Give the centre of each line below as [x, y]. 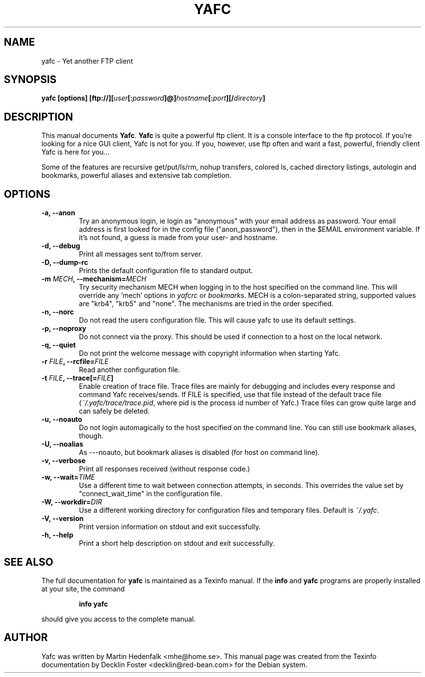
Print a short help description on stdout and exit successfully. [177, 543]
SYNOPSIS [30, 80]
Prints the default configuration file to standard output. [166, 271]
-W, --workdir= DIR [72, 502]
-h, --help [57, 535]
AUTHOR [26, 638]
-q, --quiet [59, 345]
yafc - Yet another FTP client [87, 61]
